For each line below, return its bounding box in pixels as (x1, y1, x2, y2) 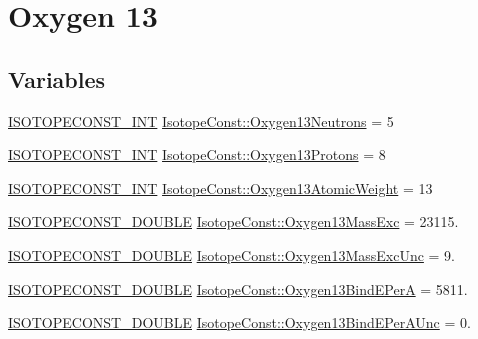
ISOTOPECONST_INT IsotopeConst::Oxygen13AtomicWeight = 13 (8, 177, 433, 198)
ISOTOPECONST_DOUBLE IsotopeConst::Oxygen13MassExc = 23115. (8, 211, 459, 232)
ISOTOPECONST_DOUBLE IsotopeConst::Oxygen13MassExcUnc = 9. (8, 244, 455, 265)
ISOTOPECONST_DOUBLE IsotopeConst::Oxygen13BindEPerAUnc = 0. (8, 312, 471, 333)
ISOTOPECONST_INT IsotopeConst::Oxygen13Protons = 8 (8, 144, 386, 165)
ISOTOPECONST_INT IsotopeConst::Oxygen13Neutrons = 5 (8, 110, 394, 131)
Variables (8, 63, 106, 94)
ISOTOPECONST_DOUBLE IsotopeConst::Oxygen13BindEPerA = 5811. (8, 278, 468, 299)
